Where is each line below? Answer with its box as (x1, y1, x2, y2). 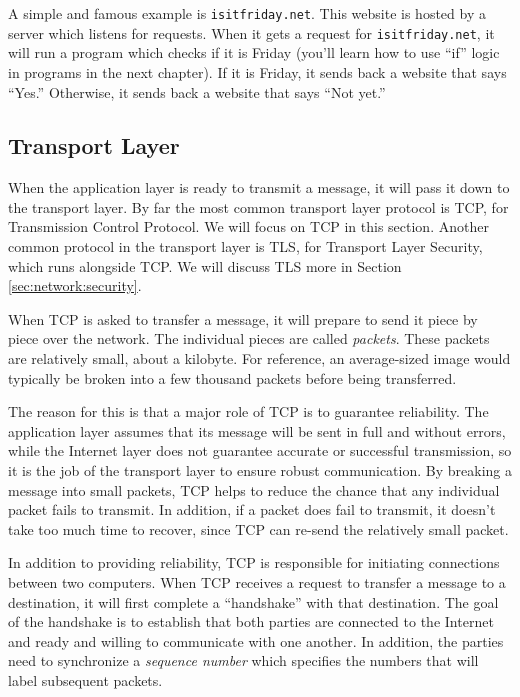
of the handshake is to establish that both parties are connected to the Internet (8, 611, 494, 632)
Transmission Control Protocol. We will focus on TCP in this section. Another (8, 216, 489, 237)
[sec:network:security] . (8, 275, 142, 296)
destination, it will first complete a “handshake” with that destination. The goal (8, 591, 499, 612)
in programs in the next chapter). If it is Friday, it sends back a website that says (8, 61, 507, 82)
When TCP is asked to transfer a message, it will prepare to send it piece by (8, 308, 478, 329)
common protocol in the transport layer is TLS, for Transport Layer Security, (8, 236, 483, 257)
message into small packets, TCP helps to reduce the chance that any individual (8, 479, 500, 500)
